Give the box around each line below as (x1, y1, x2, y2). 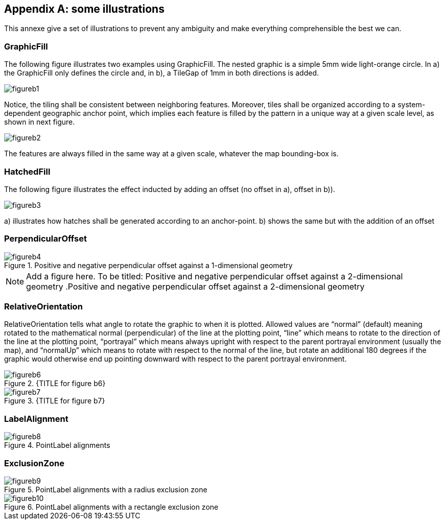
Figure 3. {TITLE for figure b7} (4, 396, 105, 406)
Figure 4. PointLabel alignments (4, 441, 110, 450)
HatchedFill (4, 166, 51, 177)
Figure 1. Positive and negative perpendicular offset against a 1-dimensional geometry (4, 260, 293, 270)
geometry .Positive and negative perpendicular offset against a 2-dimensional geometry (26, 281, 365, 292)
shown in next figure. (4, 117, 75, 127)
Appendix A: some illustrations (4, 3, 165, 15)
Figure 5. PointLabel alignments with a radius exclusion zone (4, 485, 207, 494)
